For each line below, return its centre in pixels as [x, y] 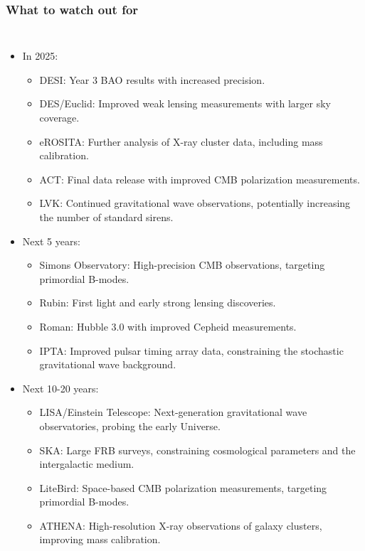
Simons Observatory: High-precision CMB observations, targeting [182, 265]
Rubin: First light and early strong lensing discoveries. [158, 303]
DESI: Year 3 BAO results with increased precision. [152, 79]
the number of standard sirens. [106, 216]
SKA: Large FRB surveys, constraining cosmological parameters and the [197, 450]
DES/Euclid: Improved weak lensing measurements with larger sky [185, 103]
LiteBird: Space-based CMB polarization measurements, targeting [183, 487]
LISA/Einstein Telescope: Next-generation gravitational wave [173, 412]
